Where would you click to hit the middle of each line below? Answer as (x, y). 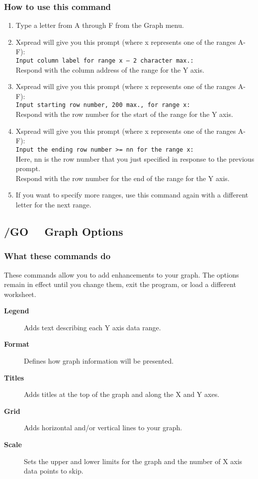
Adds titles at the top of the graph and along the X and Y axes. (122, 394)
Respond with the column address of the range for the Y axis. (110, 69)
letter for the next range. (53, 204)
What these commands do (57, 256)
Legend (17, 311)
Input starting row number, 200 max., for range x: (103, 105)
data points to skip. (54, 471)
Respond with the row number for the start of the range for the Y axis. (124, 114)
